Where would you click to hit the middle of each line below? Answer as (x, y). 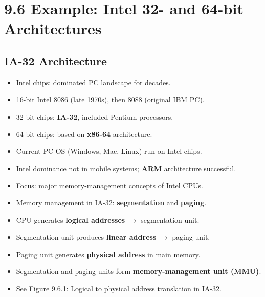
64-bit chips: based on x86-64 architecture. (84, 134)
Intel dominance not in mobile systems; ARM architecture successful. (126, 168)
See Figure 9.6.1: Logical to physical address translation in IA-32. (119, 288)
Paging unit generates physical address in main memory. (108, 254)
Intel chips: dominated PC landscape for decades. (93, 82)
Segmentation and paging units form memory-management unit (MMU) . (139, 271)
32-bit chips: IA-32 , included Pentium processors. (95, 116)
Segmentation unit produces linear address (86, 237)
